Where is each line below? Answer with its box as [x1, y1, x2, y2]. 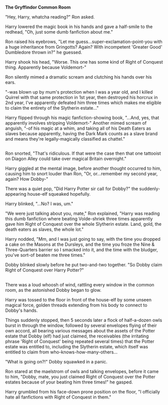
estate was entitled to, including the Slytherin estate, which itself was [5, 343, 148, 349]
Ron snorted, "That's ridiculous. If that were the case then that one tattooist [5, 150, 161, 157]
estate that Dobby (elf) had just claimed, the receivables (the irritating [5, 333, 149, 339]
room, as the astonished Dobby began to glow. [5, 287, 102, 293]
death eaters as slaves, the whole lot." [5, 226, 84, 232]
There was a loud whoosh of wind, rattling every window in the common [5, 281, 154, 287]
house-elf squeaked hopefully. [27, 191, 91, 197]
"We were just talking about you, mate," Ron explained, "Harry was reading [5, 210, 160, 217]
